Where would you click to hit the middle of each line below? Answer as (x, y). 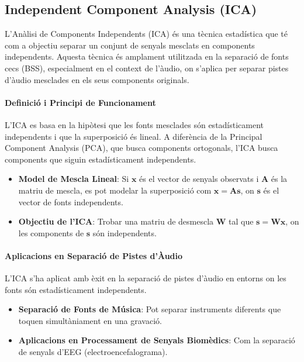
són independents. (125, 232)
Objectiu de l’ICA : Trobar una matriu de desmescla (116, 221)
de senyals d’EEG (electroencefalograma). (93, 352)
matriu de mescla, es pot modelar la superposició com (115, 190)
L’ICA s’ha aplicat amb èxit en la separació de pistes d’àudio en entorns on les (146, 278)
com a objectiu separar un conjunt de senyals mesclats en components (130, 45)
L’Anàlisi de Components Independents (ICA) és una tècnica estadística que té (146, 34)
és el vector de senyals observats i (199, 179)
